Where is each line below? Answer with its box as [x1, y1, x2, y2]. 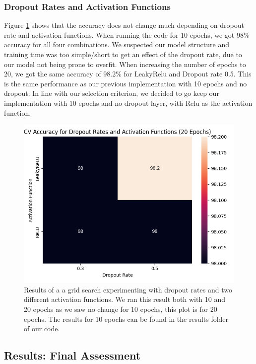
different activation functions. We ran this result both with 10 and [24, 294, 225, 304]
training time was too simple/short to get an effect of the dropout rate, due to [4, 49, 242, 59]
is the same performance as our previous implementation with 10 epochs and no [4, 78, 247, 88]
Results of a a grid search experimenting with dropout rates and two [24, 284, 232, 294]
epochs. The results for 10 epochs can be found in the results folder [24, 313, 229, 324]
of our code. [24, 323, 60, 334]
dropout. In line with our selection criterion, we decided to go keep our [4, 88, 219, 98]
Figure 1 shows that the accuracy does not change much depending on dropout [4, 20, 244, 30]
